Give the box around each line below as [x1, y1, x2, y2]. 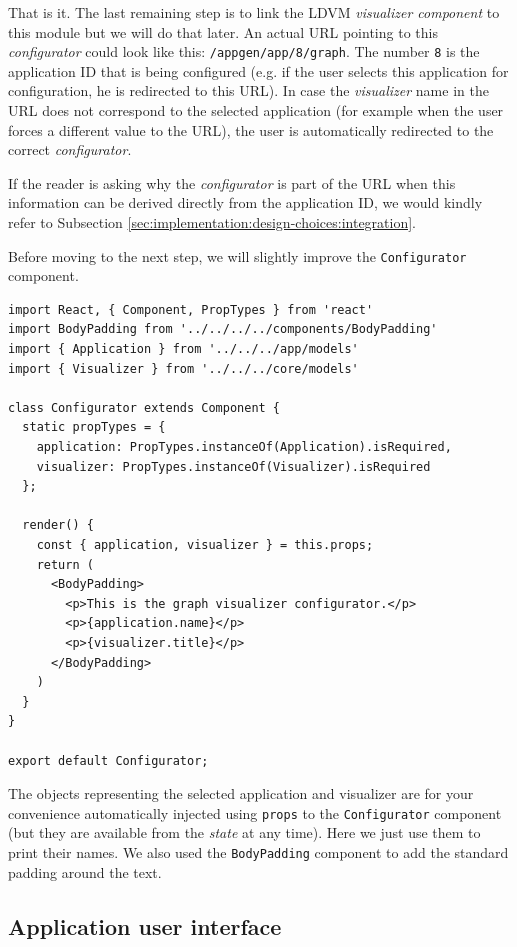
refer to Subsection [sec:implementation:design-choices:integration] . [8, 212, 417, 232]
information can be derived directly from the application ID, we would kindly [8, 192, 483, 213]
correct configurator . [8, 139, 132, 160]
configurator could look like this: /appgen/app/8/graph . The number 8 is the [8, 41, 480, 62]
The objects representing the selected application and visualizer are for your [8, 783, 474, 804]
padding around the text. [8, 861, 162, 882]
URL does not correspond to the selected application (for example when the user [8, 100, 504, 121]
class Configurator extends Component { [8, 400, 281, 415]
